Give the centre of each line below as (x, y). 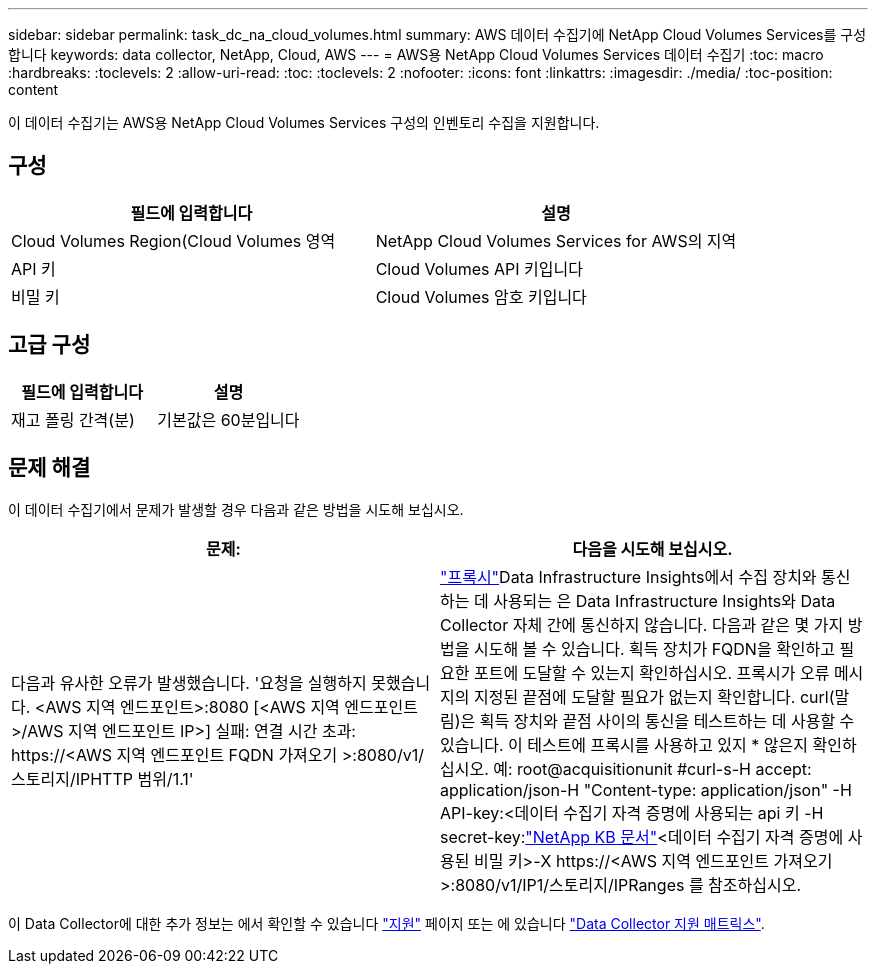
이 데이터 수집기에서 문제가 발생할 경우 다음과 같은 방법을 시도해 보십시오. (236, 509)
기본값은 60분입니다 (228, 419)
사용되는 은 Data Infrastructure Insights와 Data (664, 600)
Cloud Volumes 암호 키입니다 (481, 296)
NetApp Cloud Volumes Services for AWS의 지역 (556, 240)
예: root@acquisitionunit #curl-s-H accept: (652, 768)
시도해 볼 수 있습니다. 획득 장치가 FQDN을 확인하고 (654, 648)
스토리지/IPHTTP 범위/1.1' (102, 778)
